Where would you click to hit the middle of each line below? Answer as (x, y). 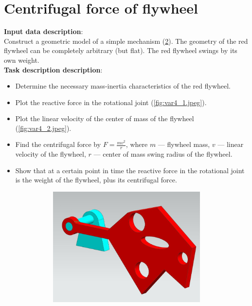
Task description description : (53, 69)
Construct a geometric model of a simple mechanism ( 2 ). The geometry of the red (126, 41)
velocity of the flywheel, (51, 154)
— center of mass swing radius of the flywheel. (163, 154)
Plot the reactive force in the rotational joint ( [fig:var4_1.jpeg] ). (111, 102)
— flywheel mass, (184, 144)
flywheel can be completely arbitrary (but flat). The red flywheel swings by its (121, 50)
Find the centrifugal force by (58, 144)
